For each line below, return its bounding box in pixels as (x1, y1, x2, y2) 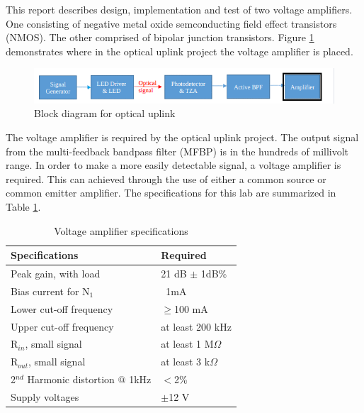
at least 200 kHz (161, 319, 232, 334)
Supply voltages (11, 389, 79, 404)
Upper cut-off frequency (11, 319, 114, 334)
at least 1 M (161, 336, 214, 351)
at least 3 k (161, 354, 210, 369)
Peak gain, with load (11, 265, 101, 280)
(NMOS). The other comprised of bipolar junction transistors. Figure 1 (6, 30, 314, 45)
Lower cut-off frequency (11, 301, 113, 316)
